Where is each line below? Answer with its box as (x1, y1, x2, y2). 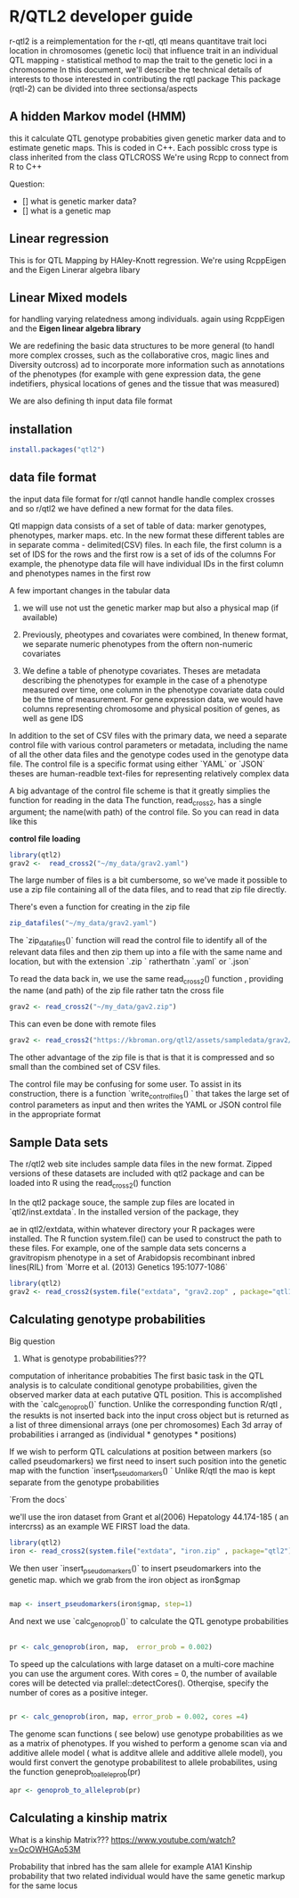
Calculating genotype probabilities (9, 1312, 206, 1327)
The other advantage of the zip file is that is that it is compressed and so (9, 1051, 275, 1063)
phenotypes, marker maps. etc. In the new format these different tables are (9, 529, 285, 541)
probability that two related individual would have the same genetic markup (9, 1870, 286, 1881)
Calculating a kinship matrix (9, 1811, 167, 1826)
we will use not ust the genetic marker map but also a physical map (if (21, 602, 279, 613)
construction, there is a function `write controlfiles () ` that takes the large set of (9, 1088, 290, 1101)
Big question (9, 1336, 56, 1347)
